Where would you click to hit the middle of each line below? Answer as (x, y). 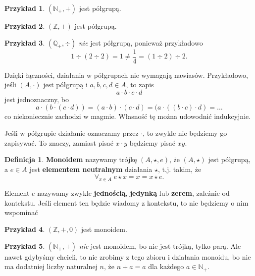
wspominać (21, 212)
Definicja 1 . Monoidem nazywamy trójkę (71, 159)
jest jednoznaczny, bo (37, 99)
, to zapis (140, 84)
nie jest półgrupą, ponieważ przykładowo (141, 42)
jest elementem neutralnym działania (91, 169)
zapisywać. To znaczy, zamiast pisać (59, 142)
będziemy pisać (152, 142)
